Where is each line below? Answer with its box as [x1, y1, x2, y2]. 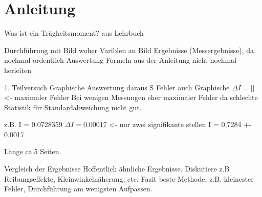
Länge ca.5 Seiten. [4, 146, 61, 157]
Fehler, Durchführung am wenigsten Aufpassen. [4, 183, 152, 194]
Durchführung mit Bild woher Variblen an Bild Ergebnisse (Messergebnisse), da [4, 44, 254, 55]
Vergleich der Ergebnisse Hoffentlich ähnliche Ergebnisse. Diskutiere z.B [4, 163, 230, 174]
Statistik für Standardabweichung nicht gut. [4, 102, 142, 112]
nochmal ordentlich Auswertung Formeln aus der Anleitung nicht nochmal [4, 55, 236, 65]
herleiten [4, 64, 31, 75]
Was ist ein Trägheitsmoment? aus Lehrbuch [4, 28, 144, 38]
